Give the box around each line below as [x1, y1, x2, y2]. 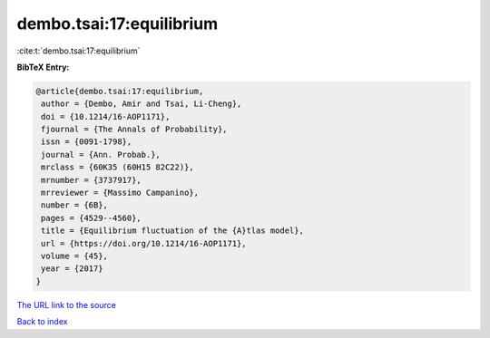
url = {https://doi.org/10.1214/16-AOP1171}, [41, 238, 247, 248]
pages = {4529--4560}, [41, 213, 142, 223]
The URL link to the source [16, 299, 117, 310]
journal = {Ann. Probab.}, [41, 150, 161, 159]
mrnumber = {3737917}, [41, 175, 142, 185]
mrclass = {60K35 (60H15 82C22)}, [41, 162, 194, 172]
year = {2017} [41, 264, 103, 274]
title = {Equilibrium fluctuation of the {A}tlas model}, [41, 226, 304, 236]
